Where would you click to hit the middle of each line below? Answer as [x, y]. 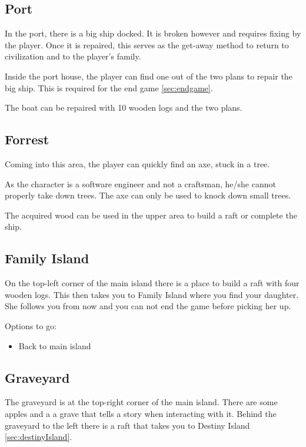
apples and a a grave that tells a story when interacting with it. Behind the [141, 413]
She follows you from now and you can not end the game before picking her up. [148, 306]
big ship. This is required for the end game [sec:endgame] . [109, 87]
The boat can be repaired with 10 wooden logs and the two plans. [124, 107]
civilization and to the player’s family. [73, 56]
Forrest [27, 139]
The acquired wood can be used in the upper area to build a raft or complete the [151, 215]
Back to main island [55, 345]
